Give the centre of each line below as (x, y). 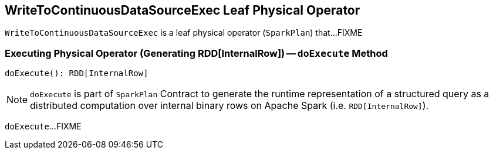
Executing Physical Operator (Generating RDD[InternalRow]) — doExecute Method (196, 53)
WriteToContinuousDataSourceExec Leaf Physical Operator (183, 10)
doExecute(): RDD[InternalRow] (77, 73)
